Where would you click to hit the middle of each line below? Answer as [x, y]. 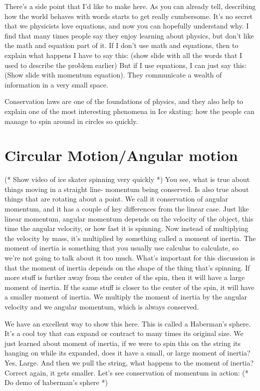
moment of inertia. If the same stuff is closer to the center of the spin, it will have [130, 287]
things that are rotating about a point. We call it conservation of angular [116, 199]
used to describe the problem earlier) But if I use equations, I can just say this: [126, 65]
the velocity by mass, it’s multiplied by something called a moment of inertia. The [130, 238]
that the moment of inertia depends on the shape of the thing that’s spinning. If [127, 267]
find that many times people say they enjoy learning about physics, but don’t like [129, 35]
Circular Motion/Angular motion [121, 155]
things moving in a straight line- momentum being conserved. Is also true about [127, 189]
